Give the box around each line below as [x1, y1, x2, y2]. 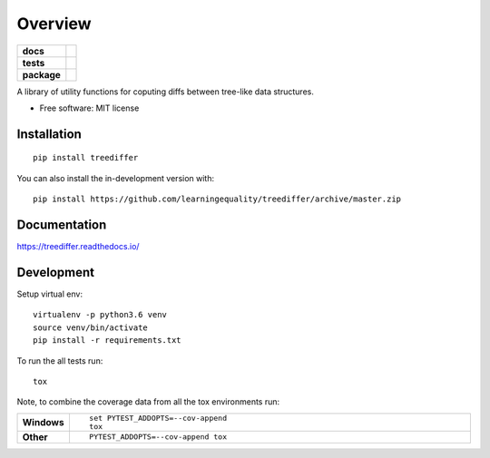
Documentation [16, 217, 107, 232]
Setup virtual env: [16, 288, 83, 299]
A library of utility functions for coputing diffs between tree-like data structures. [16, 86, 315, 97]
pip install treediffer [33, 152, 139, 163]
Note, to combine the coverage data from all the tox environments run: [16, 396, 280, 407]
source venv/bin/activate [33, 322, 149, 333]
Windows [22, 415, 64, 428]
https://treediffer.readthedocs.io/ [16, 241, 140, 252]
